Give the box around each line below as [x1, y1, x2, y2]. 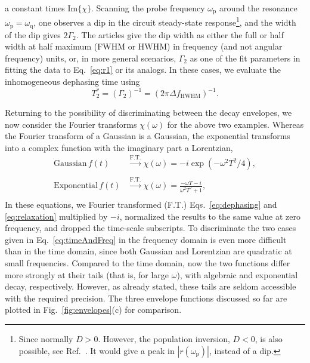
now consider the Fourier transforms [5, 118, 137, 130]
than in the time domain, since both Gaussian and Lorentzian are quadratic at [5, 245, 292, 257]
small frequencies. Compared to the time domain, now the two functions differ [5, 256, 290, 269]
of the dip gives [5, 28, 61, 41]
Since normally [18, 332, 73, 344]
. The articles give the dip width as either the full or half [76, 28, 284, 41]
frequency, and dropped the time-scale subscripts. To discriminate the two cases [5, 222, 296, 234]
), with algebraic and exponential [176, 268, 298, 281]
